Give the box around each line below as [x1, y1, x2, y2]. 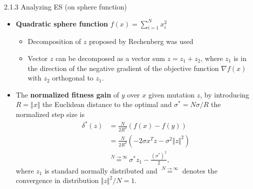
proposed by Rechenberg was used [88, 36, 193, 46]
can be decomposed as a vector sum [55, 52, 165, 63]
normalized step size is [15, 108, 84, 119]
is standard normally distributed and [44, 165, 157, 175]
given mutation [148, 89, 195, 99]
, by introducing [200, 89, 249, 99]
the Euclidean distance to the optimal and [42, 99, 172, 109]
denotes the [182, 165, 217, 175]
